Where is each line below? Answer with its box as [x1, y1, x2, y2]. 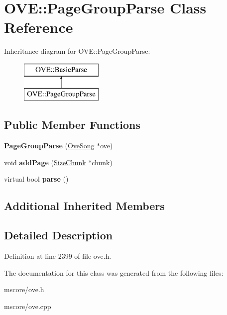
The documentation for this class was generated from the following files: [4, 267, 224, 278]
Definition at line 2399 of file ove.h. [4, 251, 112, 261]
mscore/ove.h [4, 284, 44, 295]
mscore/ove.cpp [4, 301, 51, 311]
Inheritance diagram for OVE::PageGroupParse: [4, 46, 150, 56]
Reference [4, 17, 73, 37]
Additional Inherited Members [4, 198, 165, 213]
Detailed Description [4, 227, 113, 243]
